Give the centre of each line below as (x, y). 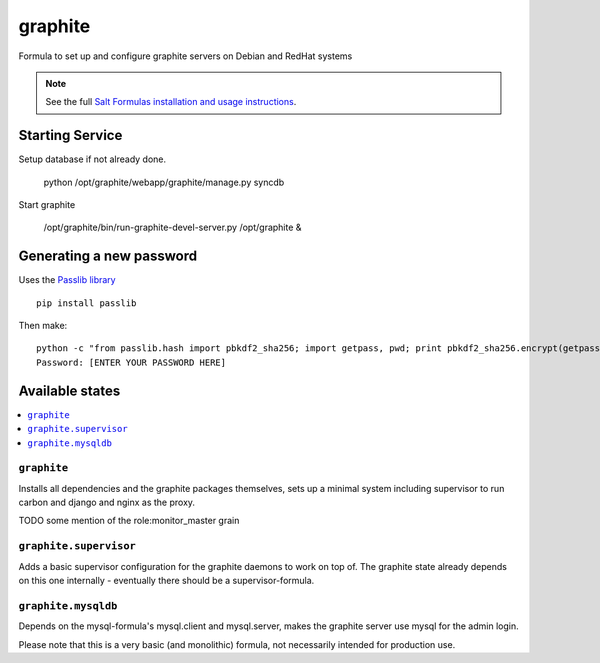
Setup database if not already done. (92, 159)
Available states (69, 390)
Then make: (43, 326)
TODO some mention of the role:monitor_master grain (129, 521)
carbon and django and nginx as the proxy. (106, 502)
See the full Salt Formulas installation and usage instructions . (171, 102)
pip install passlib (86, 303)
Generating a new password (108, 256)
